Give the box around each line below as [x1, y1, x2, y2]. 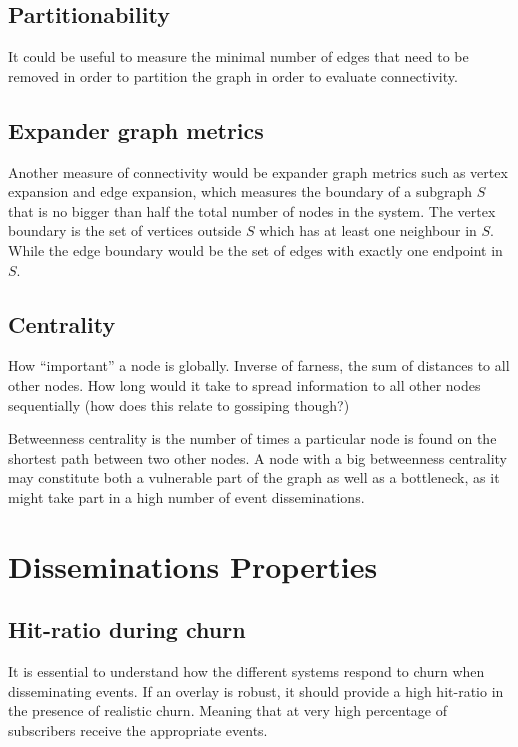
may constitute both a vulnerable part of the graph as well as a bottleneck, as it [8, 467, 500, 488]
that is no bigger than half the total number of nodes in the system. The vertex [8, 200, 496, 221]
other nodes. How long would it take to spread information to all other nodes [8, 374, 481, 395]
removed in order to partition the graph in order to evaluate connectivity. [8, 65, 458, 86]
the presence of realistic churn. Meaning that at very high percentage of [8, 700, 448, 721]
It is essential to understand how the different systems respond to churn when [8, 661, 485, 682]
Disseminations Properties [8, 545, 378, 586]
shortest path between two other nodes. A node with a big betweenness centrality [8, 447, 508, 468]
